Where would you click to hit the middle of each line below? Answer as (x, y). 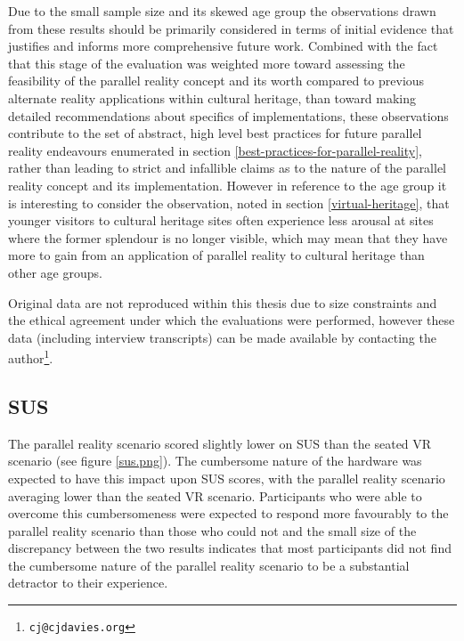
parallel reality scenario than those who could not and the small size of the (212, 530)
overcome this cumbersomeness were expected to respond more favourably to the (228, 513)
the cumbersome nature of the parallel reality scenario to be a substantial (209, 565)
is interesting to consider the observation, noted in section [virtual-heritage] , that (229, 203)
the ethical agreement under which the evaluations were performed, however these (232, 320)
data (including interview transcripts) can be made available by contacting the (222, 337)
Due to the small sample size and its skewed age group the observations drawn (222, 11)
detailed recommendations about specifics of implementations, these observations (228, 115)
